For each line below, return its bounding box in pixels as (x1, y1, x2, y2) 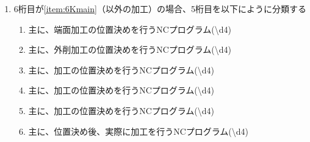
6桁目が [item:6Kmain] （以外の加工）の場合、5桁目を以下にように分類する (13, 2, 306, 15)
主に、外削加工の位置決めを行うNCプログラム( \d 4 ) (28, 43, 232, 56)
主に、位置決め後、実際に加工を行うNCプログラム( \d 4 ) (28, 124, 249, 137)
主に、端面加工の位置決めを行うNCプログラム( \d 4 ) (28, 22, 232, 35)
